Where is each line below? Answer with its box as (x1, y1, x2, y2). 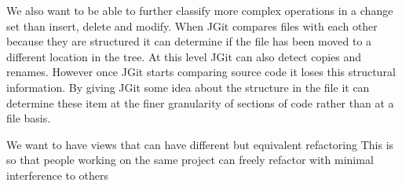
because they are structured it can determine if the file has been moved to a (6, 33, 372, 49)
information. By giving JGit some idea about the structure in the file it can (6, 78, 370, 95)
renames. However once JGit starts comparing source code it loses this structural (6, 64, 396, 80)
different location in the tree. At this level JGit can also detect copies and (6, 48, 362, 64)
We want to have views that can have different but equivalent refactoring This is (6, 136, 394, 152)
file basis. (6, 110, 51, 126)
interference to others (6, 166, 109, 183)
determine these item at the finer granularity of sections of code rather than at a (6, 94, 394, 111)
